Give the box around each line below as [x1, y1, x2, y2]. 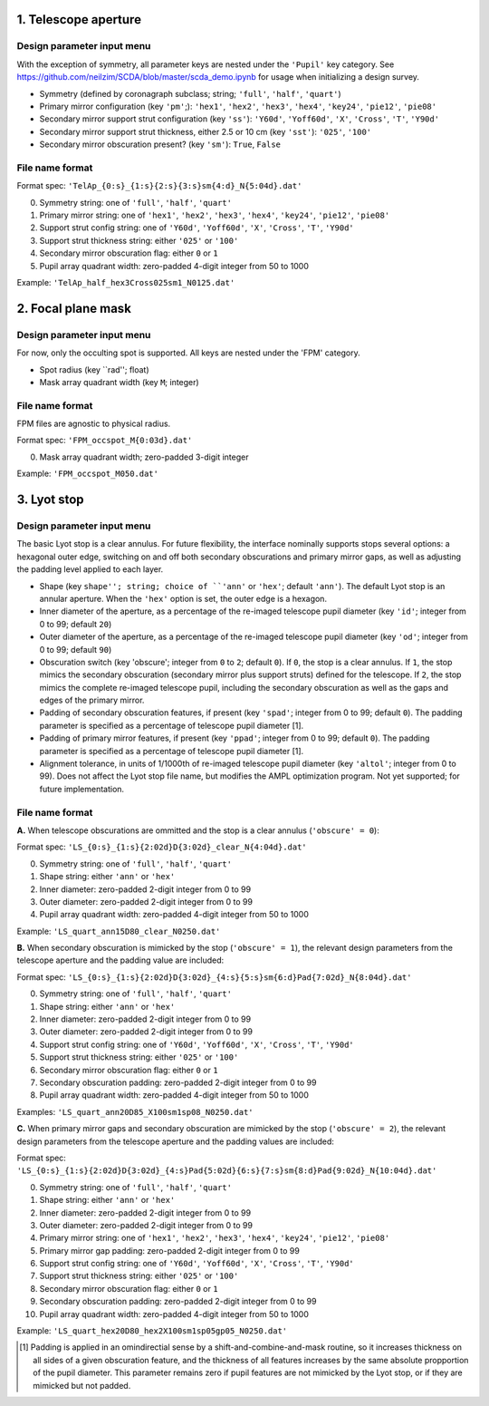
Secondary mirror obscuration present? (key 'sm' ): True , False [39, 139, 281, 150]
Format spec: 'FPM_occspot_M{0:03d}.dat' [16, 435, 193, 446]
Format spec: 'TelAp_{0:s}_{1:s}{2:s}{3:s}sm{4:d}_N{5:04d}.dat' [16, 180, 302, 191]
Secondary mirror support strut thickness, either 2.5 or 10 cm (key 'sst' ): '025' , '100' [39, 126, 372, 137]
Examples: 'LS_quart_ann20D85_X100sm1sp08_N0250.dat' [16, 1106, 254, 1117]
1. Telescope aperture [16, 12, 142, 27]
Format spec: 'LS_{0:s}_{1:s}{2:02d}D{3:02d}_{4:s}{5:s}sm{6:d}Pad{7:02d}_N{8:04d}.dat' [16, 971, 412, 983]
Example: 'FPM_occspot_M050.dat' [16, 468, 158, 480]
